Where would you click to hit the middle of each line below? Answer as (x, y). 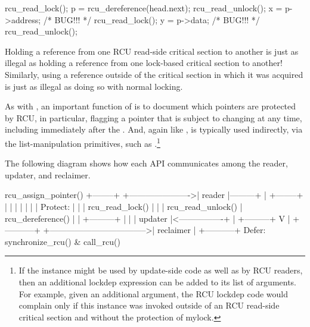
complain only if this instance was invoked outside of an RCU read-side (149, 305)
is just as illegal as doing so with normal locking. (94, 86)
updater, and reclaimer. (48, 174)
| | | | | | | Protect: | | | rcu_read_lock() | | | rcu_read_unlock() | (124, 206)
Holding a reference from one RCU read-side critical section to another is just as (152, 51)
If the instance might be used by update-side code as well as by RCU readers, (161, 270)
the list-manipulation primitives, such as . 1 (83, 142)
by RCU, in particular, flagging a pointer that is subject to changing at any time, (154, 117)
